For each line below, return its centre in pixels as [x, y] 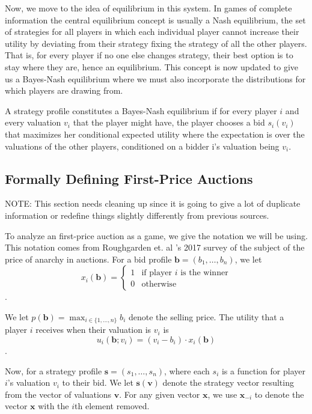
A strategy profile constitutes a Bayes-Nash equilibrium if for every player [141, 110]
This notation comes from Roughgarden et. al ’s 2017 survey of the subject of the [155, 247]
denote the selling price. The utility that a [206, 316]
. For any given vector [160, 394]
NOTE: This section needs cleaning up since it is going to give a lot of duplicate [153, 203]
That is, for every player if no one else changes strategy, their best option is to [149, 55]
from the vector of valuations [58, 394]
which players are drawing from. [64, 90]
